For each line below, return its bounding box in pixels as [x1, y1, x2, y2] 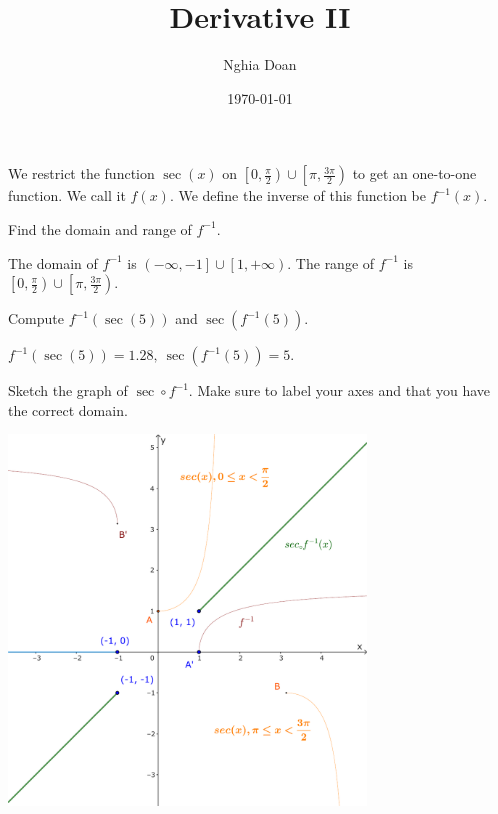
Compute [8, 308, 64, 329]
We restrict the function [8, 163, 155, 184]
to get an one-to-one [352, 163, 477, 184]
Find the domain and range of [8, 218, 192, 239]
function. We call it [8, 185, 126, 206]
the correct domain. [8, 399, 128, 420]
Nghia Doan [223, 54, 297, 75]
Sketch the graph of [8, 380, 128, 401]
